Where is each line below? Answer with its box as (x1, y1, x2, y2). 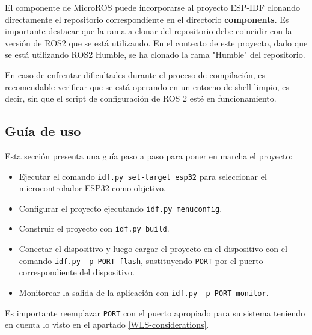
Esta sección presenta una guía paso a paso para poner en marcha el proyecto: (5, 149, 293, 162)
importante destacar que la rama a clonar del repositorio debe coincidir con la (5, 25, 292, 37)
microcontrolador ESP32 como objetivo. (19, 182, 166, 194)
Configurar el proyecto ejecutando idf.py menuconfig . (19, 201, 222, 214)
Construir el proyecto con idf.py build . (19, 222, 170, 235)
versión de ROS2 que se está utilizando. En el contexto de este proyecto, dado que (5, 36, 308, 49)
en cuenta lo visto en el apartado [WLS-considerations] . (5, 318, 209, 331)
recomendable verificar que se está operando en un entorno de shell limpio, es (5, 80, 289, 93)
